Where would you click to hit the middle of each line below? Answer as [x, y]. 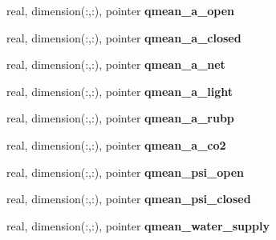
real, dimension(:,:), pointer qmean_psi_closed [129, 199]
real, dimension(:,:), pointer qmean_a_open [121, 10]
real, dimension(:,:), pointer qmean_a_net [116, 64]
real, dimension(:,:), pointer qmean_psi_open [126, 172]
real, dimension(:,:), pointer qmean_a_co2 [116, 144]
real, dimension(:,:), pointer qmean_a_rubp [120, 118]
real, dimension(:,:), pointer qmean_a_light [120, 91]
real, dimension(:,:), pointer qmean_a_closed [124, 37]
